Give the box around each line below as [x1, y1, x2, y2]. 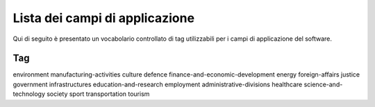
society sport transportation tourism [46, 90, 150, 98]
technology [12, 90, 45, 98]
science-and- [303, 80, 343, 88]
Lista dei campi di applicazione [12, 10, 194, 26]
